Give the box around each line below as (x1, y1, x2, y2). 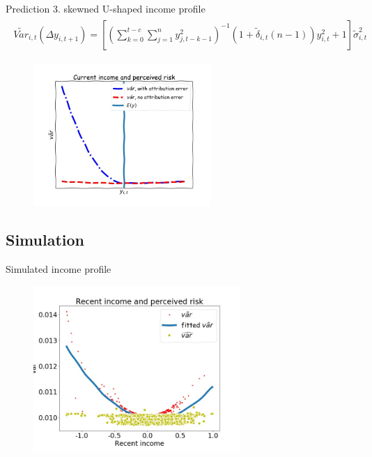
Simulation (6, 229, 85, 250)
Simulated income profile (6, 261, 111, 276)
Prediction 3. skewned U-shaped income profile (6, 1, 206, 15)
